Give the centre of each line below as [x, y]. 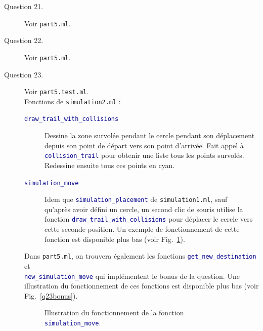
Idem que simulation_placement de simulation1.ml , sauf [136, 199]
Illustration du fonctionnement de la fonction [114, 313]
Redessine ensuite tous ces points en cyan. [110, 165]
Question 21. [24, 6]
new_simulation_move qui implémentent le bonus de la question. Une [132, 276]
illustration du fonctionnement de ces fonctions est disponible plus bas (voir [142, 286]
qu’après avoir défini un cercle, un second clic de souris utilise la [144, 209]
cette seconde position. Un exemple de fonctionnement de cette [142, 229]
